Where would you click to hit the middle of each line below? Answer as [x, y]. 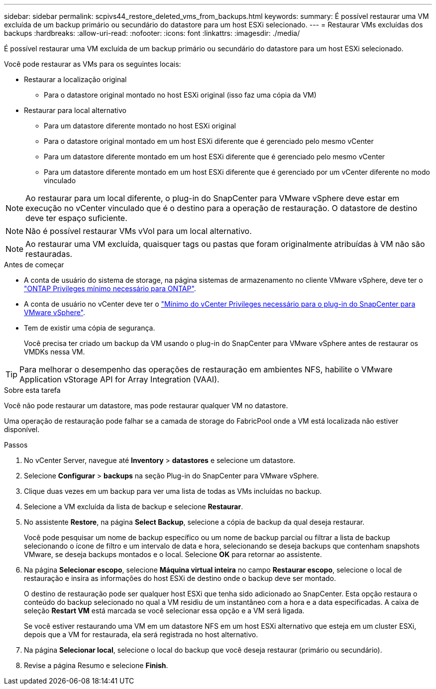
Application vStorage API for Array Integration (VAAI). [119, 379]
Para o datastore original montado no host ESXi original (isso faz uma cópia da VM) [180, 95]
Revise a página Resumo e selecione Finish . [96, 665]
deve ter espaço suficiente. [76, 218]
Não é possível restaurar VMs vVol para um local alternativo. [139, 231]
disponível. [22, 429]
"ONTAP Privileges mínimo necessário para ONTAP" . [110, 288]
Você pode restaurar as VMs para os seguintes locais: [93, 64]
